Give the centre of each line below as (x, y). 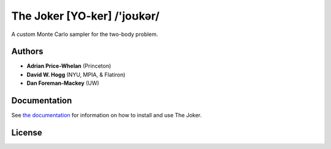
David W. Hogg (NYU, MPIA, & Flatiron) (76, 74)
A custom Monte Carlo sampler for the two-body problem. (85, 34)
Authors (27, 52)
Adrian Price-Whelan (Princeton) (69, 66)
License (27, 132)
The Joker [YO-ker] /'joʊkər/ (86, 16)
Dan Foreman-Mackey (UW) (63, 83)
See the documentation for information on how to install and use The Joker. (107, 115)
